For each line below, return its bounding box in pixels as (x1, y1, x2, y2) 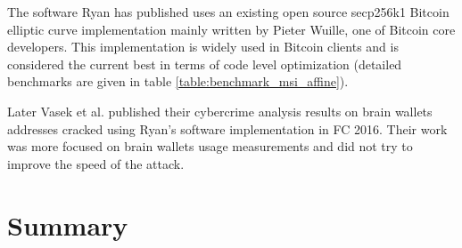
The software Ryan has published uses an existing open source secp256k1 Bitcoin (7, 3, 450, 20)
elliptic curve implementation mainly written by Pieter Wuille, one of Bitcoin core (7, 20, 456, 38)
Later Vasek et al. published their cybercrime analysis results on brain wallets (7, 101, 433, 120)
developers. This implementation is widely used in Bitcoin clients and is (7, 37, 399, 56)
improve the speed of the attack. (7, 154, 185, 172)
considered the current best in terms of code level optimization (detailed (7, 54, 402, 73)
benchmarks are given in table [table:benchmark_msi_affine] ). (7, 72, 349, 91)
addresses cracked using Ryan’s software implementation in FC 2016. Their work (7, 119, 448, 138)
